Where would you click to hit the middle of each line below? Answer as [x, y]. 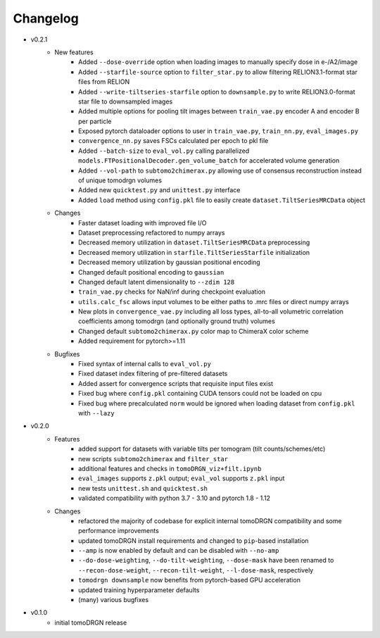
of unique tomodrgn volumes [120, 180]
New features [74, 52]
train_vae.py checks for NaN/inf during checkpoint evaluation [172, 292]
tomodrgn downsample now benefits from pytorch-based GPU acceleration [189, 580]
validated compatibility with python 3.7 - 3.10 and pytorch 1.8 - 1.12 [175, 498]
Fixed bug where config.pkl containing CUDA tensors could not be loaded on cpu [200, 394]
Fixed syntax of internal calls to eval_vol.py [145, 364]
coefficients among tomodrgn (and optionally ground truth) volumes [177, 321]
